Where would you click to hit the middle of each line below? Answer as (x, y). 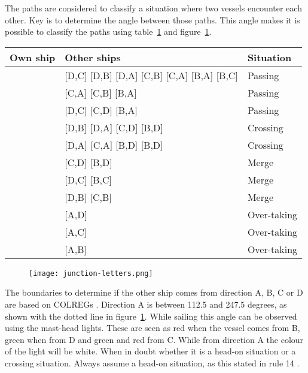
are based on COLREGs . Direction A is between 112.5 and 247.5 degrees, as (146, 304)
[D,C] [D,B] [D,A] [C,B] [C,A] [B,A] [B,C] (151, 75)
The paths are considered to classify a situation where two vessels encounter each (153, 8)
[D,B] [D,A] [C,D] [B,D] (114, 127)
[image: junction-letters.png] (91, 273)
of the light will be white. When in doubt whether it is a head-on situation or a (150, 351)
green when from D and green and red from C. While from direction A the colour (154, 339)
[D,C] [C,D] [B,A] (101, 110)
